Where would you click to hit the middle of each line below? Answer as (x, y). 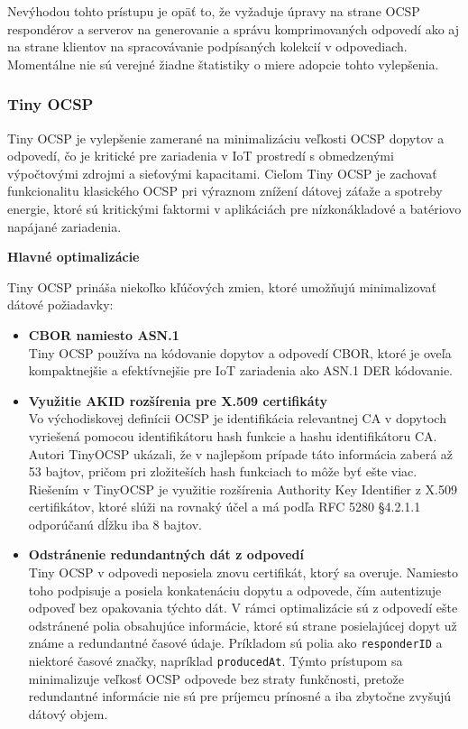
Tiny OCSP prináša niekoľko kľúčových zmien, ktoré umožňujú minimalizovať (222, 286)
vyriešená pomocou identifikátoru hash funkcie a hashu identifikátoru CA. (233, 435)
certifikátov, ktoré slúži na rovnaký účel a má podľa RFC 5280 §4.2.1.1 (225, 507)
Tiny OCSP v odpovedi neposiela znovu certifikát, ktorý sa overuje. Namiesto (243, 572)
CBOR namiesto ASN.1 (104, 334)
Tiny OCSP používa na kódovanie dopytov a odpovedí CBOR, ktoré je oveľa (240, 352)
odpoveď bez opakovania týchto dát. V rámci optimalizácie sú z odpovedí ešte (243, 608)
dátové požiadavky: (60, 305)
